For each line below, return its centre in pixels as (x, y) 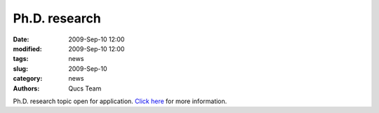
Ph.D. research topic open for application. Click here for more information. (120, 101)
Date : (21, 39)
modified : (27, 48)
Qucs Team (85, 88)
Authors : (26, 88)
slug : (20, 68)
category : (28, 79)
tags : (21, 59)
